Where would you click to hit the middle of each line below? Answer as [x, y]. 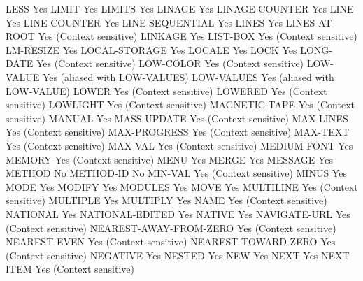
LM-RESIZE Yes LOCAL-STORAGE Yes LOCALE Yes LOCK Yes [151, 49]
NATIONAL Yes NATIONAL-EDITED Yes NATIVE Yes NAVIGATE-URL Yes [178, 214]
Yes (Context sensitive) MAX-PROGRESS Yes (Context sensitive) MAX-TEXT [178, 132]
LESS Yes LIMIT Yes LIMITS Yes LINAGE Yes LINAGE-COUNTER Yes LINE [180, 8]
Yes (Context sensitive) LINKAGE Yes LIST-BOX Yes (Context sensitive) [198, 36]
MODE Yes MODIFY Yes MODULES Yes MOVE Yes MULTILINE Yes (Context [182, 186]
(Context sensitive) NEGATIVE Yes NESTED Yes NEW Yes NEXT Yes [162, 255]
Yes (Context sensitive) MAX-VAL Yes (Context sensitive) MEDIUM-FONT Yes [179, 145]
